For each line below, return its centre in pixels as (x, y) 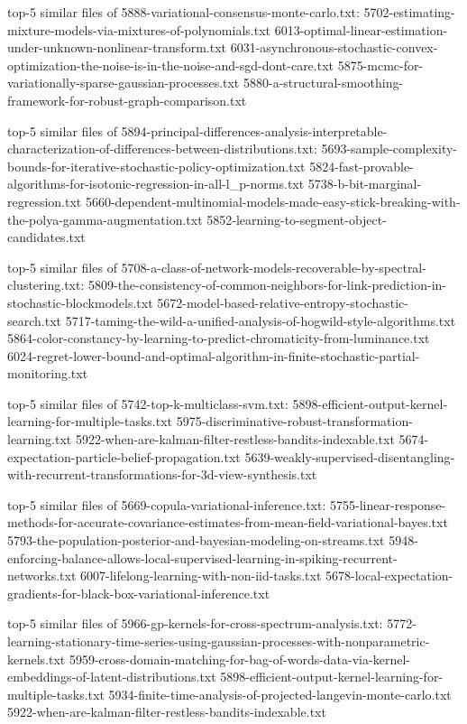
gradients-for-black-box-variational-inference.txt (139, 593)
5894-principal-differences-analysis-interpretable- (254, 130)
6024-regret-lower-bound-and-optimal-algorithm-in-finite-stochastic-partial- (214, 355)
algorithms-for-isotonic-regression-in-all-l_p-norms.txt (156, 184)
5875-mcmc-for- (380, 65)
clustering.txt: (46, 285)
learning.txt (40, 439)
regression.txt (45, 201)
